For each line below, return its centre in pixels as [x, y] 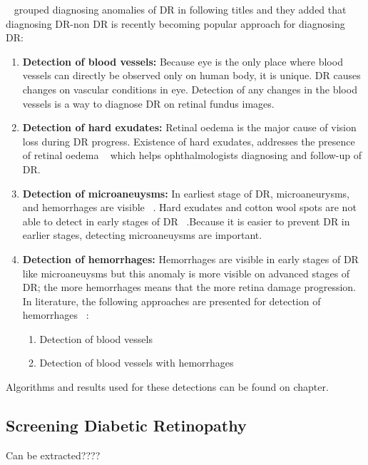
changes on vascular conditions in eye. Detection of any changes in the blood [190, 89]
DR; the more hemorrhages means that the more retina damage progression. [189, 287]
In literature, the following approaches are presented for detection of [172, 301]
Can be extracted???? [53, 455]
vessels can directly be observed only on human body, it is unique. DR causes [191, 75]
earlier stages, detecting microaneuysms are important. [142, 235]
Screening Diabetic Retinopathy [126, 425]
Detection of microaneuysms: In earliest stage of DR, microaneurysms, [186, 193]
